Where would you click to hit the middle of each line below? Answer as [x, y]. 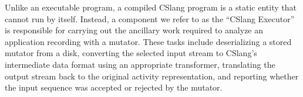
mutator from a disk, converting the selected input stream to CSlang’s [131, 53]
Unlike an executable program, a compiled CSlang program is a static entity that [151, 7]
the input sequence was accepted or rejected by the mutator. [114, 87]
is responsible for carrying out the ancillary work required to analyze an [134, 30]
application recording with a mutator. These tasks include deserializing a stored [148, 41]
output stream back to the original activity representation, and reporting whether [152, 76]
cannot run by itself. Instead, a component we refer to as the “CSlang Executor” [150, 18]
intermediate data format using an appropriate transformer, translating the [140, 64]
